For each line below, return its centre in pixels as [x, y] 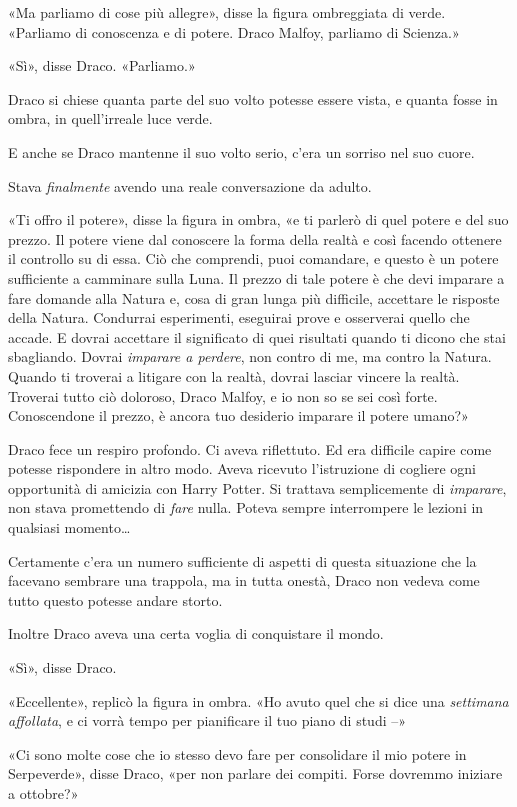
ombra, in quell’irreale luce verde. [110, 118]
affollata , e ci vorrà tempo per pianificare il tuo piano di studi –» [207, 720]
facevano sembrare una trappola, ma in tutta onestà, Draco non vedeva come [244, 580]
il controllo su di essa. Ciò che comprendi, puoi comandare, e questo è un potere [253, 258]
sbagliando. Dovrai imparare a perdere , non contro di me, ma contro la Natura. [250, 356]
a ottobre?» [43, 793]
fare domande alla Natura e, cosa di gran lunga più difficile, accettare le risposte [254, 297]
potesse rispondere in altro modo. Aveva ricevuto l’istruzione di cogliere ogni [242, 468]
